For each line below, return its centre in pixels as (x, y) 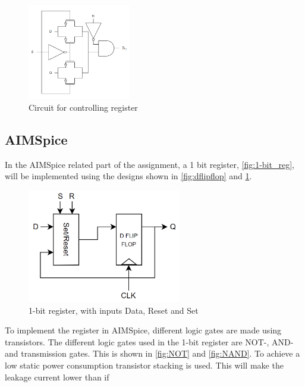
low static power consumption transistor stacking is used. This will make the (144, 365)
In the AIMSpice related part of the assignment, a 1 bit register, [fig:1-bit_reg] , (150, 164)
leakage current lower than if (57, 377)
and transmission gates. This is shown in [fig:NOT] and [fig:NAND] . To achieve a (152, 353)
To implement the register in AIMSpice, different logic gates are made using (143, 330)
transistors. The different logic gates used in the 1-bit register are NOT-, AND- (149, 341)
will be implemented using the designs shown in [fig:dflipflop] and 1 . (128, 176)
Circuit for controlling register (83, 107)
